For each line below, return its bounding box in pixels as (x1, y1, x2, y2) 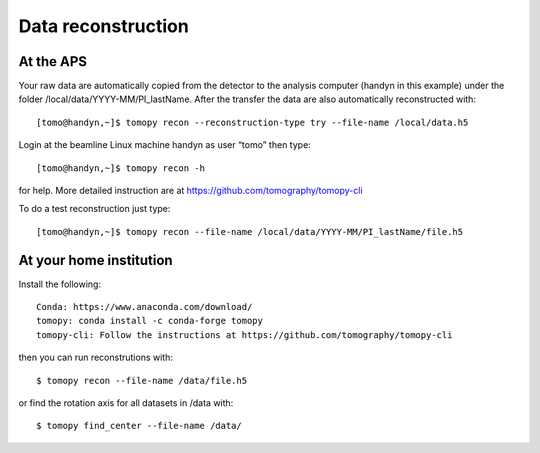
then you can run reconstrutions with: (18, 351, 174, 364)
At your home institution (18, 251, 174, 269)
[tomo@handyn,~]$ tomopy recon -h (36, 162, 205, 174)
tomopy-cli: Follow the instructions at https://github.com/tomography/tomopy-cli (36, 329, 453, 340)
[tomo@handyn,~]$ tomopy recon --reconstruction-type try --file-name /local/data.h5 (36, 116, 469, 128)
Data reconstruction (18, 15, 189, 37)
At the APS (18, 53, 88, 70)
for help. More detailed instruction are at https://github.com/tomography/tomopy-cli (18, 185, 364, 197)
